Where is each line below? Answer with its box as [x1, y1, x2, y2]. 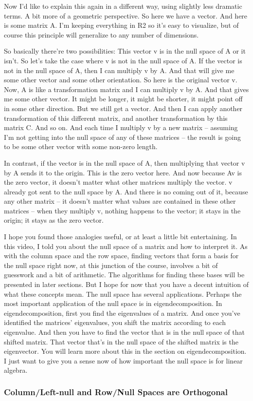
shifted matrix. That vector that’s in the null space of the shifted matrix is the [4, 336, 238, 346]
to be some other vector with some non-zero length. [4, 141, 158, 152]
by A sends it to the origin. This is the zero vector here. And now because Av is [4, 167, 242, 177]
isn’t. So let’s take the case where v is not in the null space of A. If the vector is [4, 55, 242, 65]
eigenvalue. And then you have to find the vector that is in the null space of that [4, 327, 245, 337]
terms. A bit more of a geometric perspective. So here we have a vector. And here [4, 10, 248, 20]
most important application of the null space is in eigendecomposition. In [4, 298, 222, 308]
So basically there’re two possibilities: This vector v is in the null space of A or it [4, 46, 246, 56]
